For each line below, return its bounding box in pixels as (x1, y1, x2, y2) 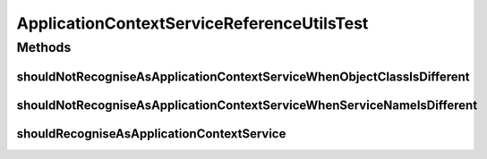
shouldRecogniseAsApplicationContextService (16, 126, 286, 141)
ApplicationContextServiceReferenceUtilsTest (16, 13, 369, 33)
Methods (16, 39, 72, 55)
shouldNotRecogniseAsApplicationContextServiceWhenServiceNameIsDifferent (16, 97, 478, 113)
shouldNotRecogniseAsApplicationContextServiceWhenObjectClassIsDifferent (16, 69, 470, 84)
